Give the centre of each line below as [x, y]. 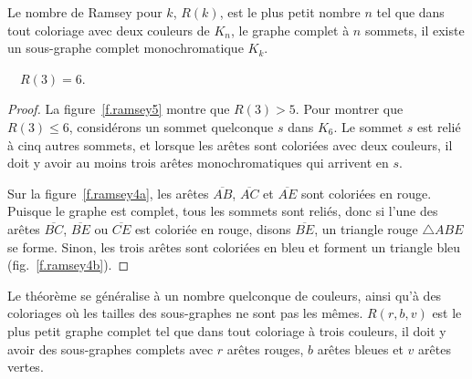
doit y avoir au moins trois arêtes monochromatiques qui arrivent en [198, 163]
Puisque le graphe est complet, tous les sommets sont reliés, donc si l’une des [223, 211]
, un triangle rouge [366, 228]
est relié [439, 126]
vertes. [26, 367]
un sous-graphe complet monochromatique [126, 48]
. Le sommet [368, 126]
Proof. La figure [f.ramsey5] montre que [119, 109]
